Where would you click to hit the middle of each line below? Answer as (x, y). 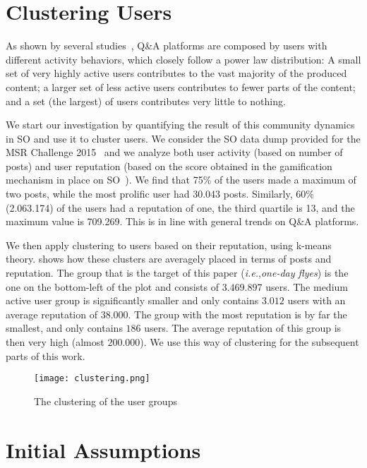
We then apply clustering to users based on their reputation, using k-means (169, 245)
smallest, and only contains (64, 328)
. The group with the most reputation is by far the (237, 314)
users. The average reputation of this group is (243, 328)
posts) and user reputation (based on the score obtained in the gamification (169, 166)
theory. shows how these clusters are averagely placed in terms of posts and (169, 259)
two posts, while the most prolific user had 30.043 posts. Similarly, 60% (160, 194)
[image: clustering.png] (92, 379)
